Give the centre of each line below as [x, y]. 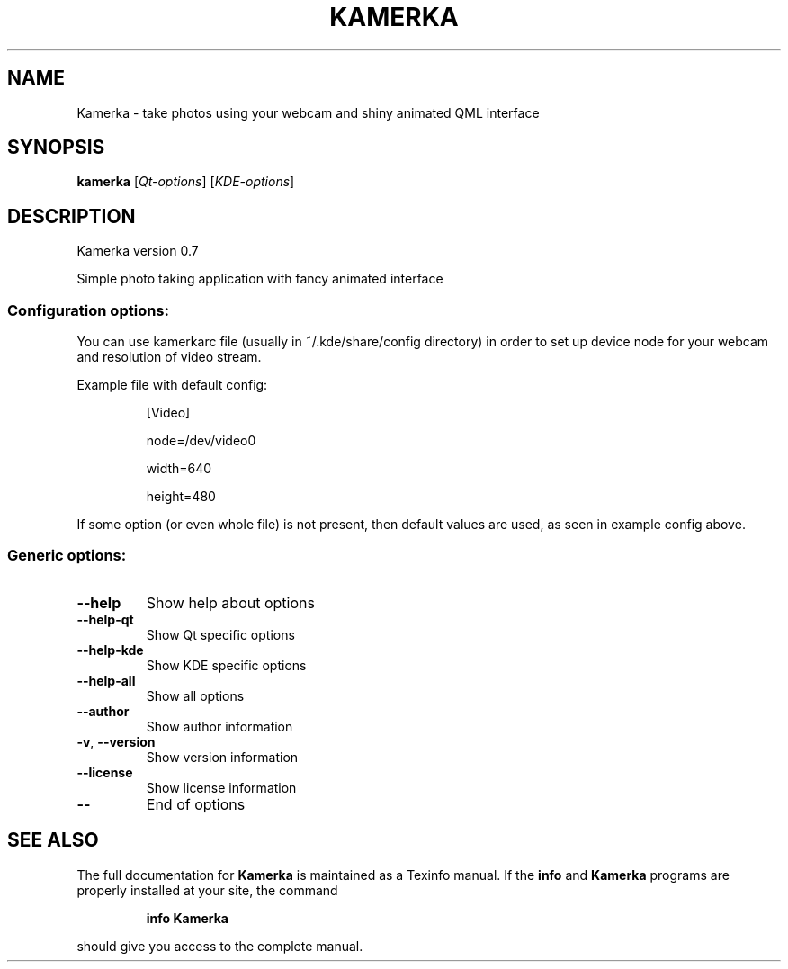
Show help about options [230, 602]
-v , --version [116, 741]
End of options [196, 804]
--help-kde [110, 650]
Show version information [222, 757]
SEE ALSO [53, 840]
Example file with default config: [172, 385]
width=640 [179, 469]
